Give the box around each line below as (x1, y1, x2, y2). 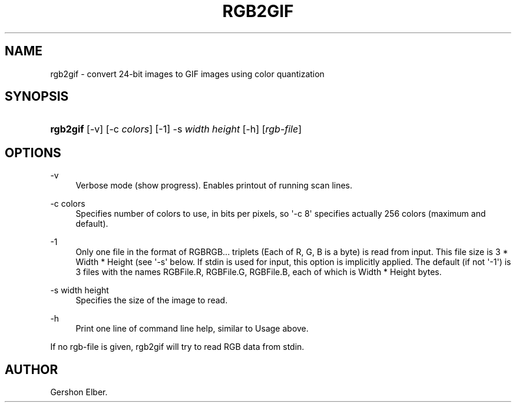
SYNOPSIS (5, 89, 69, 104)
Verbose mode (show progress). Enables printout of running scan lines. (75, 180, 353, 191)
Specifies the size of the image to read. (75, 295, 228, 306)
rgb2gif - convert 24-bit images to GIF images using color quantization (50, 68, 325, 79)
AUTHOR (5, 362, 58, 377)
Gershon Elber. (50, 387, 108, 398)
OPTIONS (5, 145, 61, 160)
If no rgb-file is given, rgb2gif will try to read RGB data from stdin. (50, 342, 305, 352)
